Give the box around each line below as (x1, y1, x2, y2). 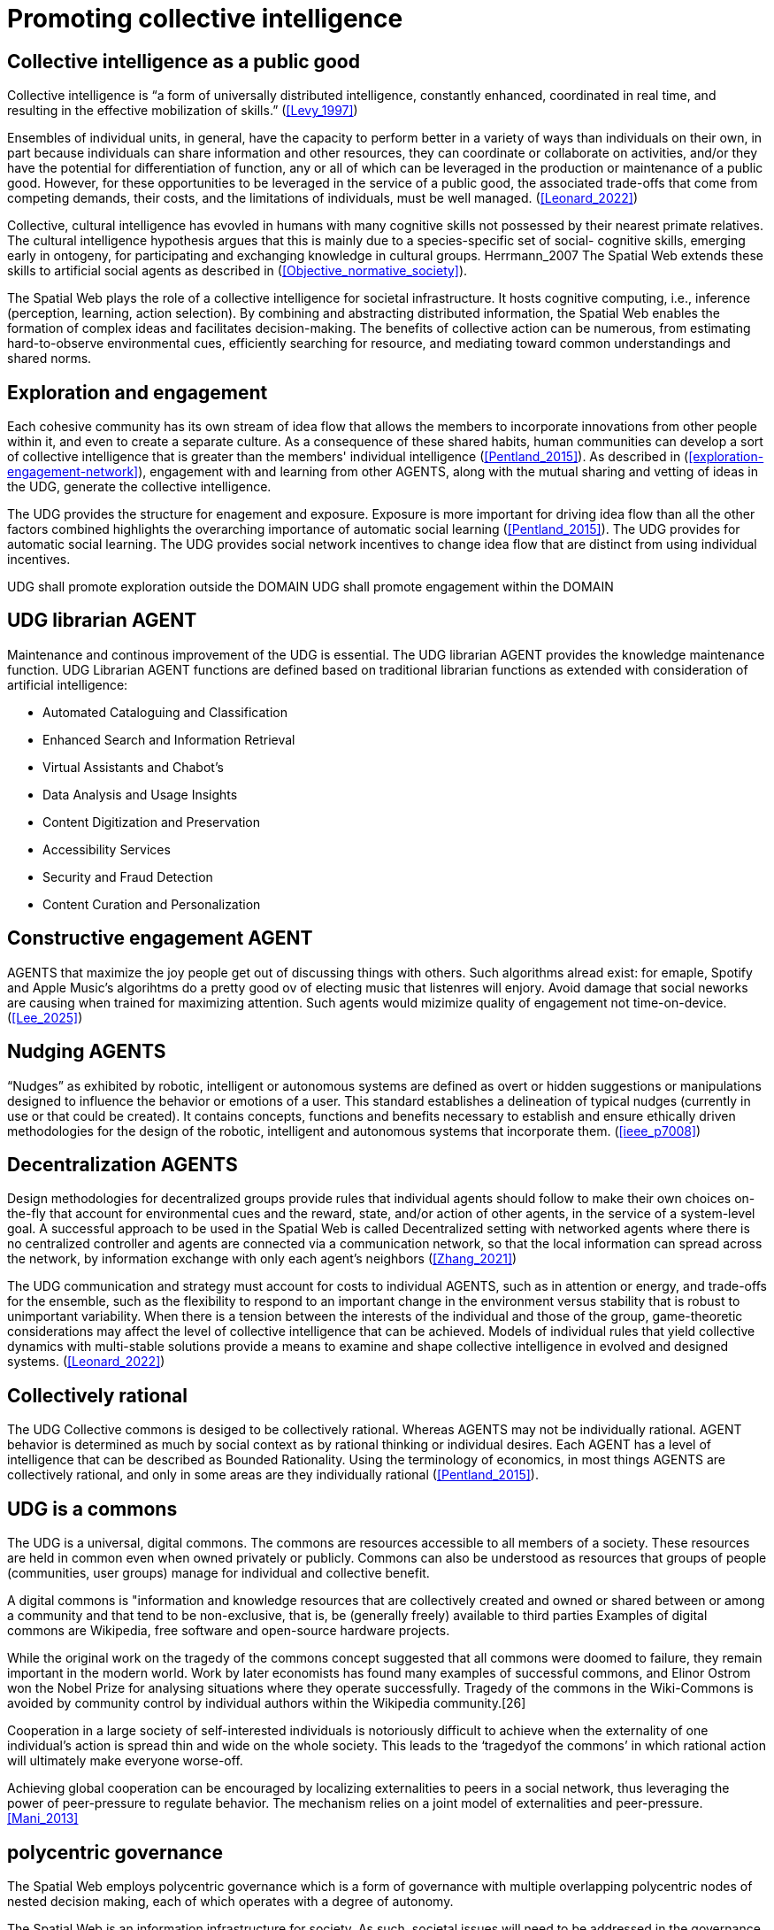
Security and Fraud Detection (42, 868, 213, 884)
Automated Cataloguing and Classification (42, 704, 287, 720)
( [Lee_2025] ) (7, 1009, 83, 1025)
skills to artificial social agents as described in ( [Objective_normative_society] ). (7, 263, 468, 279)
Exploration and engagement (7, 381, 268, 404)
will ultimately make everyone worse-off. (7, 1753, 243, 1769)
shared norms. (7, 351, 92, 367)
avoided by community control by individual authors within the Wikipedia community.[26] (7, 1695, 526, 1711)
